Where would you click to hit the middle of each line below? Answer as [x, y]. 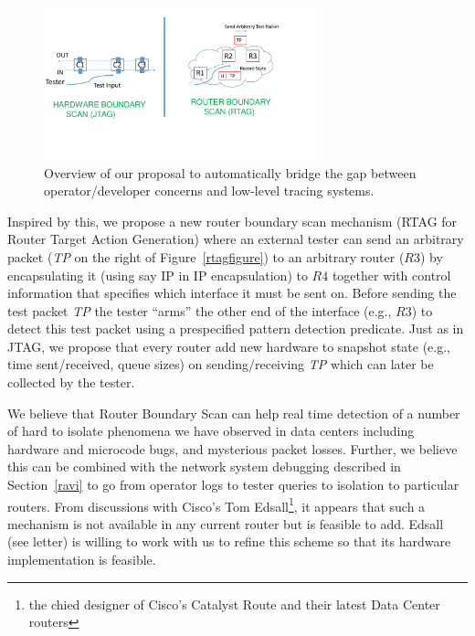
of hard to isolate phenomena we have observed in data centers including [211, 431]
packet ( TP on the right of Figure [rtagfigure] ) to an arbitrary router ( [206, 256]
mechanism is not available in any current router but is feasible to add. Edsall [226, 523]
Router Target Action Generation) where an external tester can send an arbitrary [236, 239]
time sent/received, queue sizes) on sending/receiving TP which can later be [221, 364]
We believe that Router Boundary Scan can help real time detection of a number [234, 413]
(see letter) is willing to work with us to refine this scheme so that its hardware [229, 541]
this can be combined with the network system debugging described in [204, 466]
